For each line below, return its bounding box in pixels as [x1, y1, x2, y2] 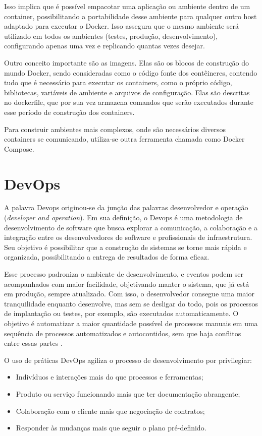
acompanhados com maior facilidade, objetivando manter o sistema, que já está [4, 278, 249, 289]
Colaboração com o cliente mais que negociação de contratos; [16, 405, 205, 416]
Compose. [4, 143, 34, 154]
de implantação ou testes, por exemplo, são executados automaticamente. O [4, 308, 239, 319]
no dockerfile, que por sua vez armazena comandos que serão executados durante [4, 97, 253, 107]
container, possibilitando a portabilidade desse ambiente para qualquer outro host [4, 11, 257, 21]
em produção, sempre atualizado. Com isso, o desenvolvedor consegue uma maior [4, 288, 254, 299]
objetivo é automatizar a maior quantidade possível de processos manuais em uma [4, 318, 258, 328]
